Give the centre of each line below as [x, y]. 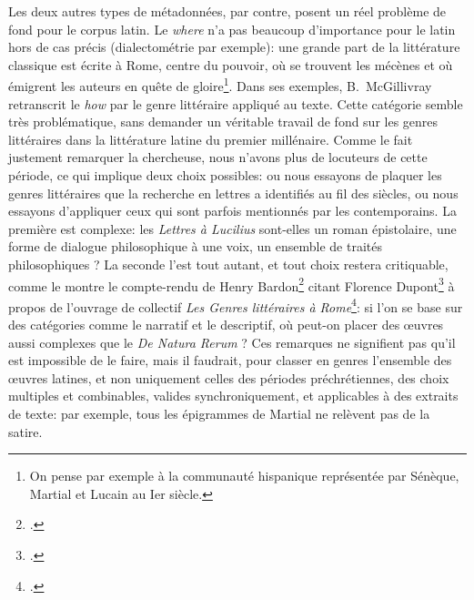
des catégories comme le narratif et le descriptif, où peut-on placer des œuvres [226, 325]
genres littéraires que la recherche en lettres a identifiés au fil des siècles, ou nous [233, 193]
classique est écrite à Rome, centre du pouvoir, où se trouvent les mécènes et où [231, 64]
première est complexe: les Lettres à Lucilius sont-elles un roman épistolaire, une [232, 228]
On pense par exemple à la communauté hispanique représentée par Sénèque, [244, 476]
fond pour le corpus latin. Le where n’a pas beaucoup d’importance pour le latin [232, 29]
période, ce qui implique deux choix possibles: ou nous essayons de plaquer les [225, 175]
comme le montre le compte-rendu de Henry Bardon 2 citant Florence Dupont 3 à [232, 284]
